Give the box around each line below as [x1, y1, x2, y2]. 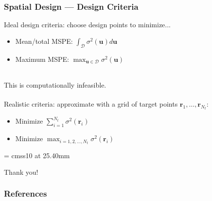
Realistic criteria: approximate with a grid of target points [4, 98, 178, 109]
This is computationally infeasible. [4, 79, 106, 90]
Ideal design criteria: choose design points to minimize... [4, 19, 171, 30]
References [4, 187, 47, 200]
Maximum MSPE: [15, 54, 69, 64]
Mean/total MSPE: [15, 36, 73, 46]
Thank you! [4, 166, 38, 177]
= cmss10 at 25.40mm [4, 150, 70, 161]
